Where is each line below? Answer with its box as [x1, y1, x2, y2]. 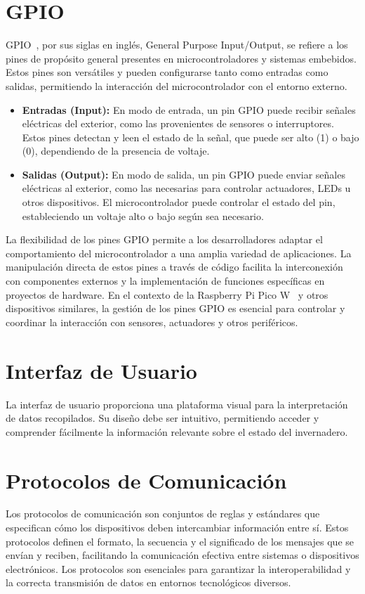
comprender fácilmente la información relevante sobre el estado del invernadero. [6, 424, 348, 439]
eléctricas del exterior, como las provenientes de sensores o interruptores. [22, 116, 334, 131]
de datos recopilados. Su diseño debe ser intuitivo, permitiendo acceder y [6, 411, 319, 425]
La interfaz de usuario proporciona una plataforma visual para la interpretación [6, 396, 348, 411]
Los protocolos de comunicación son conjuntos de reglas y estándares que [6, 506, 320, 521]
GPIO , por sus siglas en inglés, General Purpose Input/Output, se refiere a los [6, 37, 348, 52]
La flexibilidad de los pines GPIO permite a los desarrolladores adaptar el [6, 232, 323, 247]
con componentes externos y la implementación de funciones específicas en [6, 273, 325, 288]
